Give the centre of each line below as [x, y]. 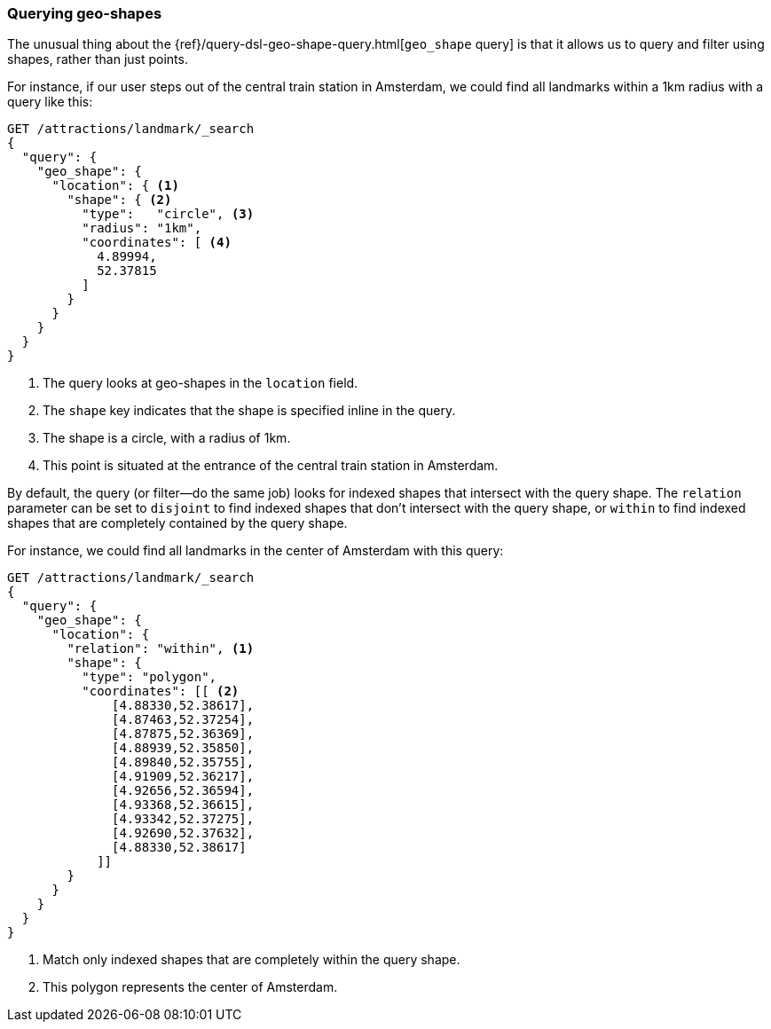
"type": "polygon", [149, 677]
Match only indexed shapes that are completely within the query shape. [252, 960]
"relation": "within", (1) [161, 649]
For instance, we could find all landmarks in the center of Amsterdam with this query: [256, 551]
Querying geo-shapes [85, 13]
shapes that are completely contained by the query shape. [177, 523]
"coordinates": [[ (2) [161, 691]
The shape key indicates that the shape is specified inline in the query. [249, 411]
